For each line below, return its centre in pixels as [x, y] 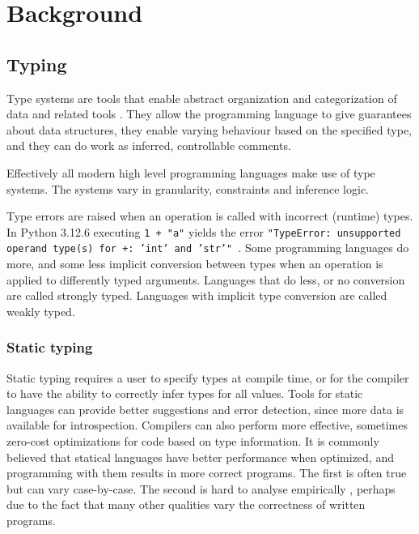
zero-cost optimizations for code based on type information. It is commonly [193, 441]
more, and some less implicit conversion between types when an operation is [195, 264]
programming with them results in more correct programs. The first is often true [207, 473]
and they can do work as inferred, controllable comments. [149, 145]
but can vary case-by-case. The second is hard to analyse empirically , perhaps [201, 488]
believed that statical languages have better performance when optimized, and [200, 457]
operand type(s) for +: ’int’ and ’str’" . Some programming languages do [208, 248]
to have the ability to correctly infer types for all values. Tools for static [185, 393]
